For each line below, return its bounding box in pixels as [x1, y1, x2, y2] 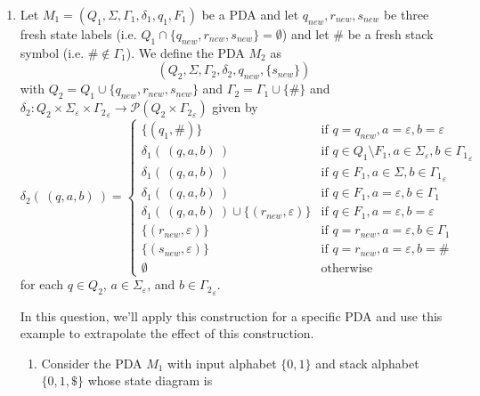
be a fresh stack [347, 25, 434, 43]
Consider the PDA [41, 353, 142, 372]
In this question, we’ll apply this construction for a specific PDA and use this [20, 306, 443, 325]
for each [20, 275, 64, 294]
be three [383, 5, 429, 23]
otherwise [321, 263, 373, 276]
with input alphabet [167, 353, 277, 372]
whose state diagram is [87, 371, 213, 390]
